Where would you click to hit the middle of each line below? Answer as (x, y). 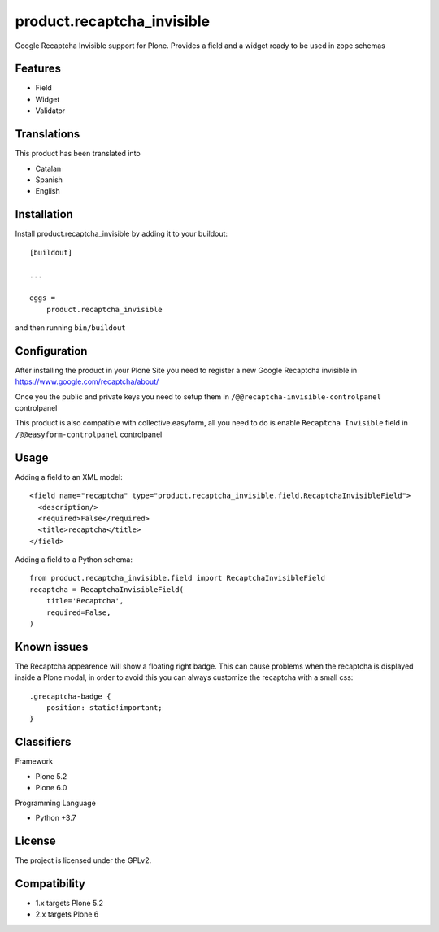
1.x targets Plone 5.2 (69, 903)
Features (38, 69)
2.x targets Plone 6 (67, 914)
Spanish (49, 180)
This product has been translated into (78, 154)
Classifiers (43, 742)
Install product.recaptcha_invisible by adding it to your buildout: (121, 234)
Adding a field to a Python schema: (74, 560)
